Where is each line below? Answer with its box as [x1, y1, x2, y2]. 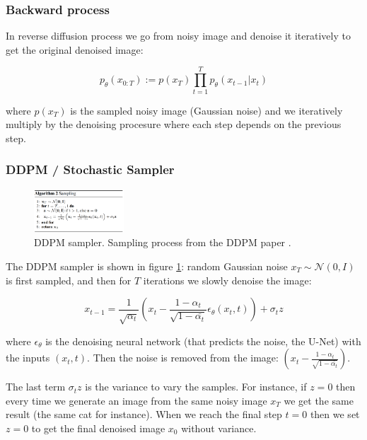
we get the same [284, 393, 354, 407]
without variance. [181, 420, 257, 435]
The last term [6, 379, 66, 394]
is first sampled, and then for [6, 272, 132, 287]
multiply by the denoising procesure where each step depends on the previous [6, 117, 342, 132]
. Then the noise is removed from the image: [87, 350, 279, 365]
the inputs [6, 350, 50, 365]
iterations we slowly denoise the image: [143, 272, 312, 287]
